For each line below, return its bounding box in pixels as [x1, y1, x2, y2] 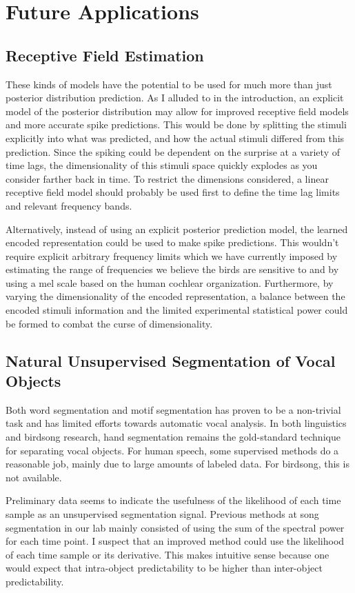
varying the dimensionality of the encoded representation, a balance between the [6, 289, 345, 303]
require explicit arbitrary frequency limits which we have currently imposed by [6, 248, 338, 263]
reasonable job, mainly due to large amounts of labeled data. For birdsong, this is [6, 456, 349, 471]
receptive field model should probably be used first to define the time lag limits [6, 185, 340, 199]
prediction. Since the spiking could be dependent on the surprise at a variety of [6, 144, 340, 159]
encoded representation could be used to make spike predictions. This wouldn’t [6, 235, 339, 250]
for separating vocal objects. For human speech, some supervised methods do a [6, 443, 339, 457]
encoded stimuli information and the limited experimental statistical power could [6, 303, 348, 317]
